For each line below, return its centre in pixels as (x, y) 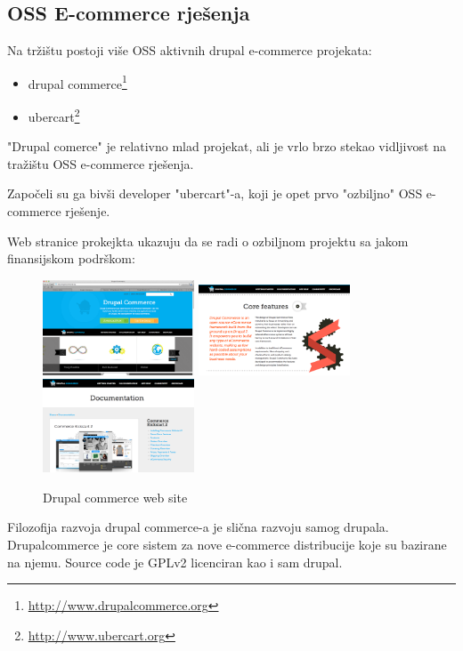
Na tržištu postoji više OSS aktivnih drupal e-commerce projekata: (190, 50)
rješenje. (88, 211)
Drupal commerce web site (115, 497)
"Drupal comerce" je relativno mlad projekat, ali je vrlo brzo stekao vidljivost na (227, 146)
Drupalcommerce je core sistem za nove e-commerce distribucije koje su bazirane (227, 544)
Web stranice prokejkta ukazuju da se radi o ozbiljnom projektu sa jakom (208, 241)
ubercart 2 (54, 115)
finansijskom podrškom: (71, 258)
